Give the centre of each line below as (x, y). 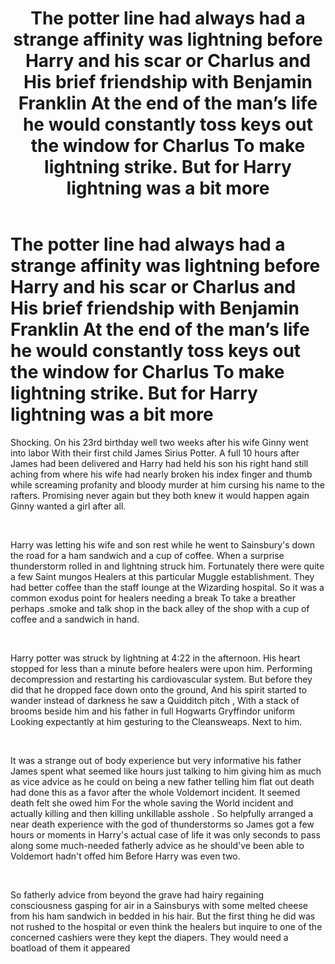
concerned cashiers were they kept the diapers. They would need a (149, 937)
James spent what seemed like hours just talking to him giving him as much (166, 771)
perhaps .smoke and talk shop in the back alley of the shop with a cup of (160, 608)
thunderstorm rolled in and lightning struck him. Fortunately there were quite (167, 566)
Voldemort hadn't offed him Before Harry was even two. (125, 856)
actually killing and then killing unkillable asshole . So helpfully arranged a (161, 813)
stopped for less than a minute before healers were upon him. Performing (161, 668)
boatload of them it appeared (70, 948)
